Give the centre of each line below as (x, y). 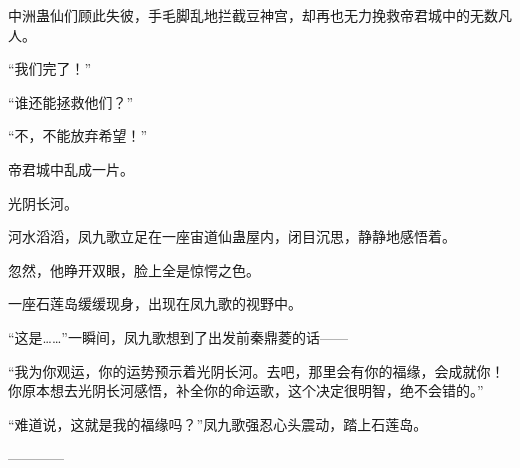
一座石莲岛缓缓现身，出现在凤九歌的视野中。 (155, 303)
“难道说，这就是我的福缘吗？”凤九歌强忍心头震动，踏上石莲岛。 (218, 423)
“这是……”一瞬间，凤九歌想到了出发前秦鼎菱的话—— (178, 336)
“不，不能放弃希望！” (78, 135)
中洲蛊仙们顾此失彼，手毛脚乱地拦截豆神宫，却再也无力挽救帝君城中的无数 (253, 15)
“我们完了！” (50, 68)
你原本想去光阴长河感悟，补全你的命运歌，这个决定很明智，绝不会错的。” (246, 390)
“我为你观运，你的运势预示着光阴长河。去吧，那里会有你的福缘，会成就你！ (256, 370)
